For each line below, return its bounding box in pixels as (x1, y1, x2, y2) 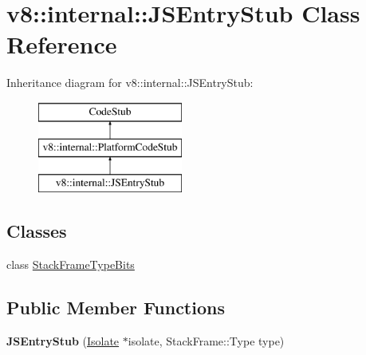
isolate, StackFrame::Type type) (128, 332, 285, 349)
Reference (6, 28, 117, 61)
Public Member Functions (6, 295, 225, 320)
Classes (6, 219, 67, 243)
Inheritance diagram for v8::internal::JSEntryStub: (6, 74, 254, 91)
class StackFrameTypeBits (6, 256, 135, 273)
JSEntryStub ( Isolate (6, 332, 120, 349)
